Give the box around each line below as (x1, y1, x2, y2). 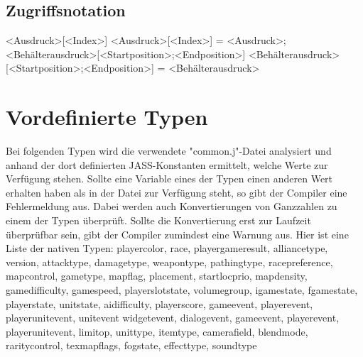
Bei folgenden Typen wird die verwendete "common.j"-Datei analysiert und (6, 143, 332, 158)
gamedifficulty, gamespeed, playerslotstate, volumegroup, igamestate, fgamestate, (6, 282, 358, 297)
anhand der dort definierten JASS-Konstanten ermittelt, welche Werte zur (6, 157, 328, 172)
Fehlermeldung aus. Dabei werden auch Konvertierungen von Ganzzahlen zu (6, 199, 337, 214)
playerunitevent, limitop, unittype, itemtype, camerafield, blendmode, (6, 324, 308, 339)
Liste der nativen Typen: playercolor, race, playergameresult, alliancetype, (6, 241, 328, 256)
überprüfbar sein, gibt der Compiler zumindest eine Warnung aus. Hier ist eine (6, 226, 349, 241)
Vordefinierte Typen (6, 102, 208, 131)
